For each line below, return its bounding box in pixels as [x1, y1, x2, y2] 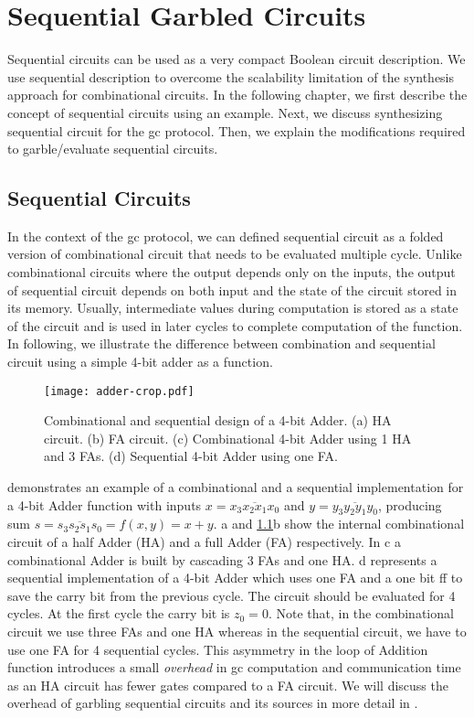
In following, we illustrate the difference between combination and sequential [7, 334, 436, 353]
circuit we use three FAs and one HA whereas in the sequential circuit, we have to [7, 622, 467, 641]
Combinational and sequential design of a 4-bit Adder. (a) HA [44, 411, 392, 430]
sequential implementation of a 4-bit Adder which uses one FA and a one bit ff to [7, 568, 463, 587]
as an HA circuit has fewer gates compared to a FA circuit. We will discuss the [7, 675, 448, 694]
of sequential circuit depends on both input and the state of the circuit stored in [7, 280, 458, 299]
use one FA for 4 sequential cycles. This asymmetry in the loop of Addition [7, 639, 428, 659]
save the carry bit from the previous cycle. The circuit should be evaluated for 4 [7, 585, 456, 605]
